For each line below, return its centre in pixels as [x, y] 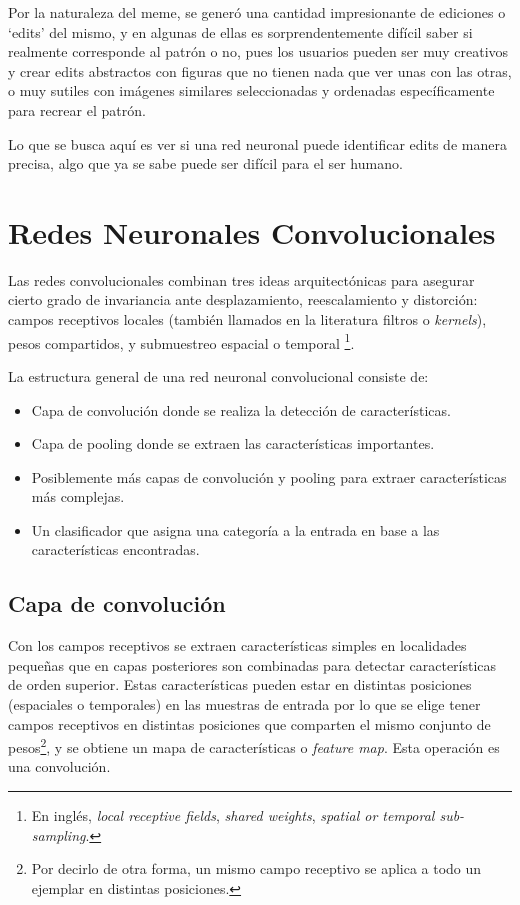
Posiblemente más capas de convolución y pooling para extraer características [269, 476]
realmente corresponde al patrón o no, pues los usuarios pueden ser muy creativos [258, 51]
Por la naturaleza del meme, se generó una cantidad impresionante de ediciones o [257, 12]
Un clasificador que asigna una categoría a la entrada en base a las [235, 529]
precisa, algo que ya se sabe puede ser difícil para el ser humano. [205, 163]
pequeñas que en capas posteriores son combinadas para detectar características [252, 664]
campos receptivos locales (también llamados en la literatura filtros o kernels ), [247, 319]
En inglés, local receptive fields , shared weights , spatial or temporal [233, 815]
